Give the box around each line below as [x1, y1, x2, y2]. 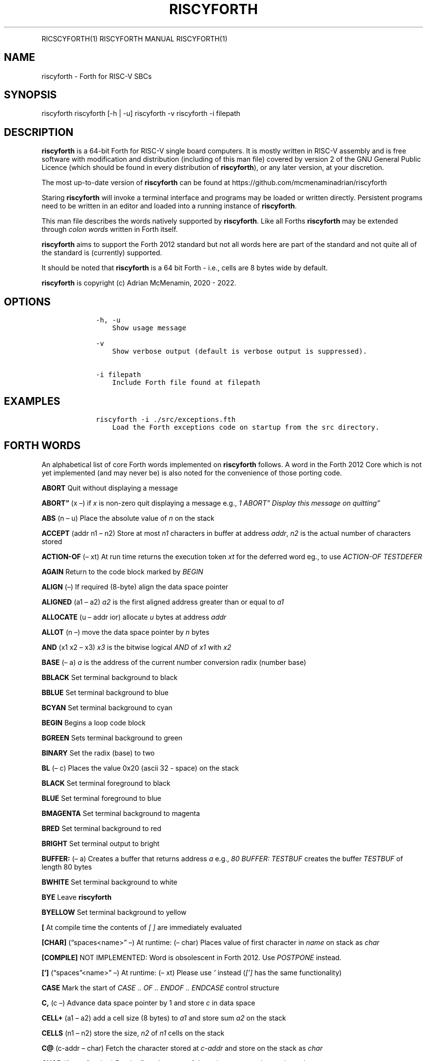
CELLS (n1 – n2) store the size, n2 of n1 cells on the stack [41, 1028, 225, 1037]
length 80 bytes [41, 862, 92, 871]
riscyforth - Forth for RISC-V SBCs [41, 72, 152, 80]
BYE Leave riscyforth [41, 892, 112, 901]
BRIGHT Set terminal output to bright [41, 839, 160, 848]
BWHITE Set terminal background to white [41, 877, 177, 886]
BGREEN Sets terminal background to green [41, 733, 183, 742]
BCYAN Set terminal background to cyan [41, 703, 173, 712]
